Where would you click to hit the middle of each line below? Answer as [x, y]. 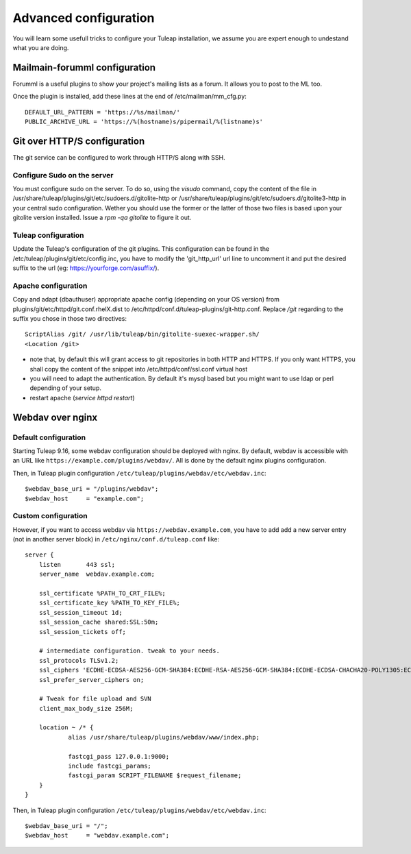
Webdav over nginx [55, 417]
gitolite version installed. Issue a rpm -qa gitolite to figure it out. [102, 218]
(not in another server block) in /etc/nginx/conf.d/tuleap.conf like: [116, 539]
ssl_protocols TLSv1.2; [79, 660]
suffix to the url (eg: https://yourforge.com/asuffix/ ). [86, 268]
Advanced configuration [84, 18]
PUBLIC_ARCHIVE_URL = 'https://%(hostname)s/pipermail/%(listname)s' [144, 122]
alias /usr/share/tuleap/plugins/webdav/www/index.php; [164, 737]
